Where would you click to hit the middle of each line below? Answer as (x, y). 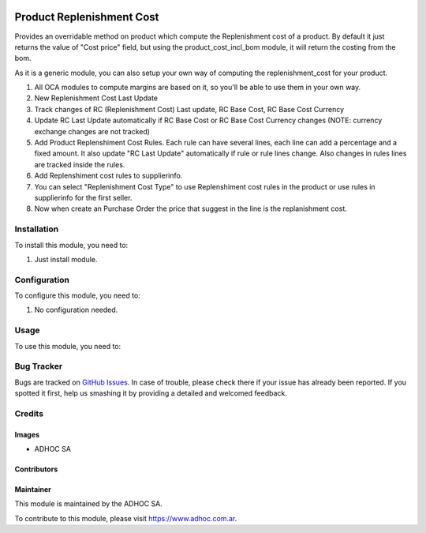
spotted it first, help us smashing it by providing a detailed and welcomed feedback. (151, 393)
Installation (37, 229)
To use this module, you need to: (68, 346)
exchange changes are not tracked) (92, 131)
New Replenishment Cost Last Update (96, 98)
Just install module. (66, 259)
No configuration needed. (76, 310)
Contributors (36, 469)
